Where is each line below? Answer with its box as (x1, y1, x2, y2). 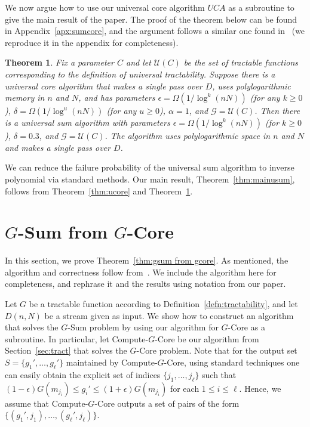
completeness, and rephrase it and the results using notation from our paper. (5, 277, 286, 290)
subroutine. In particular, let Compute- (5, 332, 149, 345)
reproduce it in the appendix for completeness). (5, 36, 179, 48)
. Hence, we (239, 382, 281, 394)
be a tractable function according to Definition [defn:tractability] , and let (29, 298, 298, 310)
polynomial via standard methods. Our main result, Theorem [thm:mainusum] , (5, 172, 295, 185)
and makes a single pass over (5, 141, 111, 153)
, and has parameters (78, 91, 155, 104)
